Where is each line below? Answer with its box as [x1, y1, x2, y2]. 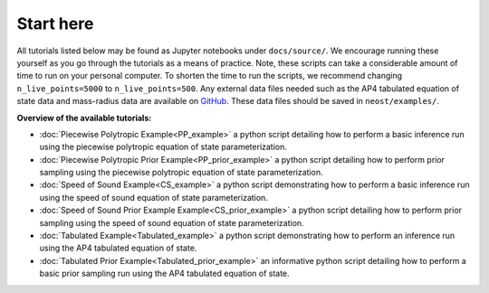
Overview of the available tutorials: [16, 112, 152, 123]
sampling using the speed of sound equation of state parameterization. [39, 217, 304, 228]
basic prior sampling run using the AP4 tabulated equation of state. [39, 268, 290, 279]
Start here [16, 14, 94, 33]
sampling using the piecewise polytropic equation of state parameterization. [39, 167, 323, 178]
